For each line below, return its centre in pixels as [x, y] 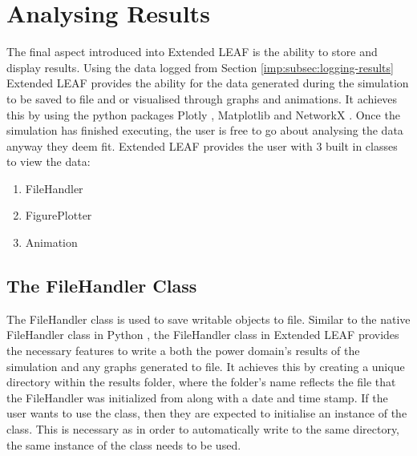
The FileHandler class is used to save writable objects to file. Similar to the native [208, 319]
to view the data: [49, 161]
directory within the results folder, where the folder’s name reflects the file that [201, 382]
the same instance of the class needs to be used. [124, 444]
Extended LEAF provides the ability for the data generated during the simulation [208, 83]
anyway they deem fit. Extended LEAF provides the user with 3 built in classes [202, 145]
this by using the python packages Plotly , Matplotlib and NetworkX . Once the [203, 114]
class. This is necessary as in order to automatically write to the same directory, [203, 429]
